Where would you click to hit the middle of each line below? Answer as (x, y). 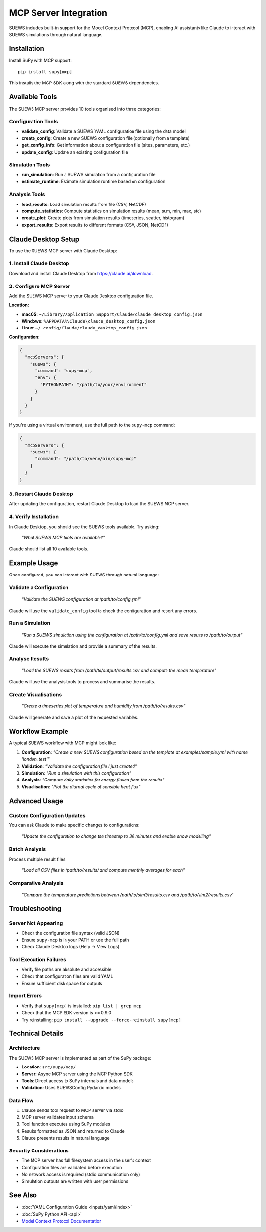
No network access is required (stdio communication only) (81, 1174)
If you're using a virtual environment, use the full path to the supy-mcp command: (92, 425)
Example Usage (33, 563)
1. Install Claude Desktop (39, 263)
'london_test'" (36, 759)
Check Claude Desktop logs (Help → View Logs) (70, 946)
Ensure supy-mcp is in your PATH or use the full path (75, 940)
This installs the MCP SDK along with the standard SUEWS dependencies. (84, 83)
